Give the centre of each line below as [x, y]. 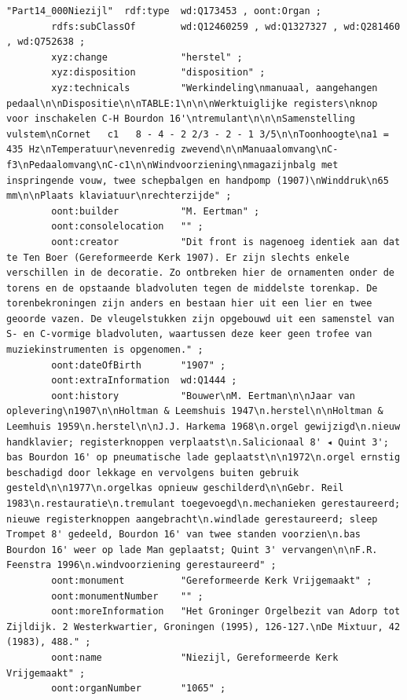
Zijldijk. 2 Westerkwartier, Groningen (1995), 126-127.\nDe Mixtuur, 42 [203, 627]
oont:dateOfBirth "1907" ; [139, 365]
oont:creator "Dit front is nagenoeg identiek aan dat [226, 242]
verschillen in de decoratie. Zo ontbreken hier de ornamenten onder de [200, 273]
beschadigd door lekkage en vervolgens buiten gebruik [153, 473]
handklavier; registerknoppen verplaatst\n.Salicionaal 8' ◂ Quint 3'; [198, 442]
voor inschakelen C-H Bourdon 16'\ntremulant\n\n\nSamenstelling [181, 119]
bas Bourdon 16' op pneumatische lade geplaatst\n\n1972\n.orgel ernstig [203, 458]
